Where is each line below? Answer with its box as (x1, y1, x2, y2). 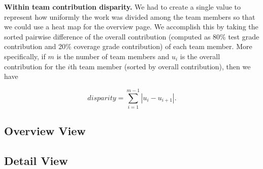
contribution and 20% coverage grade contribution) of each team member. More (4, 41, 252, 52)
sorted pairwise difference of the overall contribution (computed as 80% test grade (4, 31, 259, 41)
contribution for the (4, 61, 65, 71)
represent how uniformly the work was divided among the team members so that (4, 11, 255, 22)
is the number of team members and (56, 51, 170, 61)
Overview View (4, 123, 86, 139)
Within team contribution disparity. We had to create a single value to (4, 2, 241, 12)
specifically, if (4, 51, 46, 61)
